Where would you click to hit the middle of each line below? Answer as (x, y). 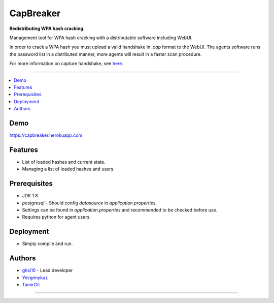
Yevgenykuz (35, 278)
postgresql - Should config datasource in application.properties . (90, 203)
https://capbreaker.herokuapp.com (46, 135)
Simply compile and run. (47, 244)
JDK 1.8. (31, 196)
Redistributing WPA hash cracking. (47, 28)
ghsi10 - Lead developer (47, 270)
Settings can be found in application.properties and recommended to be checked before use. (120, 210)
